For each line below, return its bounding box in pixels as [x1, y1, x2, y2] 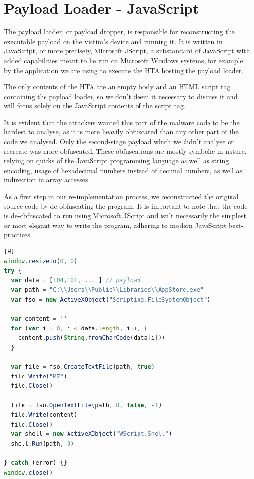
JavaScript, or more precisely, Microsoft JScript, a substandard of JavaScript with [4, 46, 250, 56]
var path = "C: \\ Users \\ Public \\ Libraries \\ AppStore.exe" [11, 286, 204, 294]
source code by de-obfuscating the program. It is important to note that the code [4, 201, 248, 211]
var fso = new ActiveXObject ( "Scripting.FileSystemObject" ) [11, 296, 211, 303]
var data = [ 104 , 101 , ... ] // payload [11, 277, 141, 284]
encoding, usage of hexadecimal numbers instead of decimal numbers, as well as [4, 165, 243, 175]
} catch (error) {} [4, 459, 67, 467]
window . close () [4, 469, 53, 476]
